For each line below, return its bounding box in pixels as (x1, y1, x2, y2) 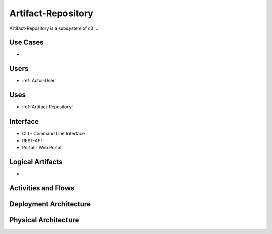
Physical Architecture (9, 216, 79, 224)
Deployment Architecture (9, 200, 91, 208)
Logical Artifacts (9, 157, 63, 166)
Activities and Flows (9, 184, 75, 192)
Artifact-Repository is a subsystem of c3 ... (9, 25, 98, 31)
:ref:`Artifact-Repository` (22, 104, 73, 110)
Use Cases (9, 38, 44, 47)
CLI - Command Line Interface (22, 131, 85, 137)
